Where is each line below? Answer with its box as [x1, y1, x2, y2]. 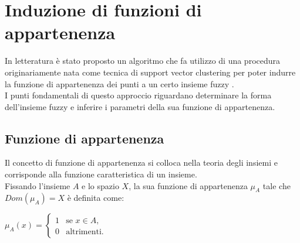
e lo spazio [82, 179, 119, 191]
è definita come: [67, 191, 124, 204]
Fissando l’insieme [5, 179, 70, 191]
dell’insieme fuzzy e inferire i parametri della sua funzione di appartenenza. [5, 100, 275, 112]
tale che [262, 179, 291, 191]
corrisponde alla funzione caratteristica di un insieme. [5, 168, 197, 180]
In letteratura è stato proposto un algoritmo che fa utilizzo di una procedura [5, 54, 281, 67]
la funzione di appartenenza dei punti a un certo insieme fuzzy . [5, 77, 234, 90]
